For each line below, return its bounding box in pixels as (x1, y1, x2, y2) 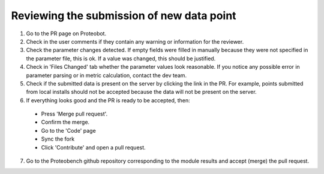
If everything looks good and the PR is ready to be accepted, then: (26, 96, 190, 104)
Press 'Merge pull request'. (41, 111, 108, 118)
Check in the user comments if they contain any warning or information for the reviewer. (26, 38, 244, 45)
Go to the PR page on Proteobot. (26, 30, 107, 37)
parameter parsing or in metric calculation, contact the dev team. (26, 72, 187, 79)
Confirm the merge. (41, 118, 90, 126)
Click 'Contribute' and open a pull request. (41, 144, 146, 151)
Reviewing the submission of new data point (11, 9, 236, 22)
